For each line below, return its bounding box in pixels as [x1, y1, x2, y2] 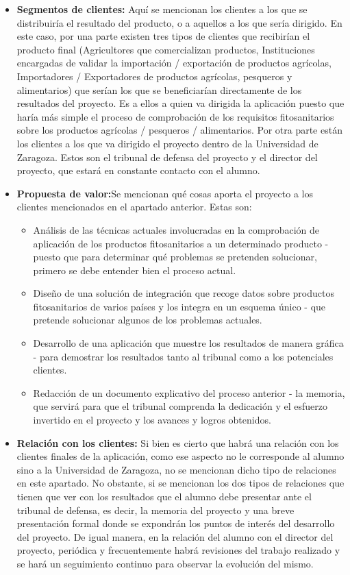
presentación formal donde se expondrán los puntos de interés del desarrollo [16, 516, 335, 530]
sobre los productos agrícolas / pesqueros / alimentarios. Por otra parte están [16, 123, 342, 137]
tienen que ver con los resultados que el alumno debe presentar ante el [16, 489, 312, 503]
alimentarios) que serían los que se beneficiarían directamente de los [16, 82, 302, 97]
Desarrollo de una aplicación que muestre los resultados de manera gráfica [33, 336, 344, 350]
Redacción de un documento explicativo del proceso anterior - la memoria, [33, 385, 345, 400]
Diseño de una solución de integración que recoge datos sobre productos [33, 286, 334, 300]
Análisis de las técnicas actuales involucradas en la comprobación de [33, 222, 319, 236]
